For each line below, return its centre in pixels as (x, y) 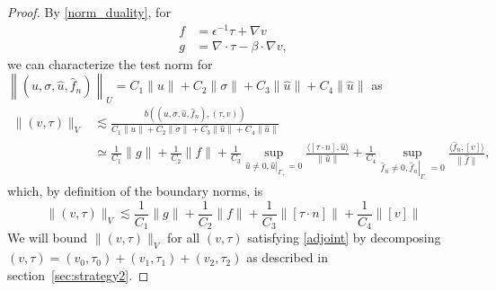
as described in (287, 257)
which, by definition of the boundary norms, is (135, 191)
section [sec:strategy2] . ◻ (78, 274)
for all (184, 238)
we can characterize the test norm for (110, 63)
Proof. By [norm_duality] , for (89, 12)
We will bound (48, 238)
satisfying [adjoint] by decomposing (344, 238)
